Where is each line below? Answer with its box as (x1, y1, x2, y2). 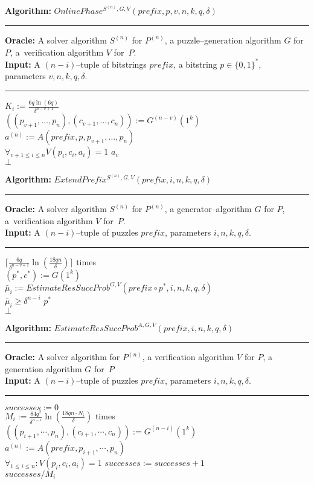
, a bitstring (173, 57, 217, 70)
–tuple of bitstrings (76, 57, 147, 70)
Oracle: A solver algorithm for (5, 350, 120, 363)
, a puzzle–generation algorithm (164, 33, 281, 46)
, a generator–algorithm (164, 202, 252, 215)
